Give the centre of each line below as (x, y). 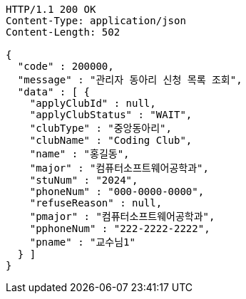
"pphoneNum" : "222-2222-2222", (120, 229)
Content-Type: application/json (96, 21)
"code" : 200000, (66, 66)
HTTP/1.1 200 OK (51, 9)
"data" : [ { (54, 92)
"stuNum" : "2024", (84, 180)
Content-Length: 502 (63, 32)
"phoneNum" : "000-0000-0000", (117, 192)
